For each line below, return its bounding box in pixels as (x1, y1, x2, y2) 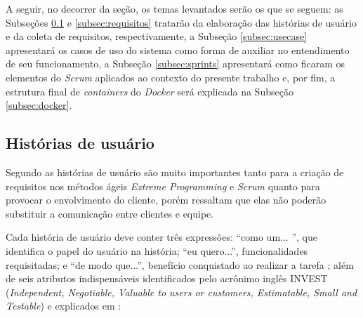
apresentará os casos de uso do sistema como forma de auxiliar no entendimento (6, 42, 350, 57)
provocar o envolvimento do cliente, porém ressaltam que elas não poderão (6, 192, 326, 207)
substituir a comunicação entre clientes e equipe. (6, 206, 214, 220)
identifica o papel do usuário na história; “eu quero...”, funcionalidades (6, 243, 308, 258)
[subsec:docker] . (6, 98, 72, 112)
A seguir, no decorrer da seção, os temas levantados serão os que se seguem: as (6, 1, 343, 15)
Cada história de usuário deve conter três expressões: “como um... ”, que (6, 230, 317, 244)
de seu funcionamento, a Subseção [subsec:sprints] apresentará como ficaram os (6, 56, 345, 71)
